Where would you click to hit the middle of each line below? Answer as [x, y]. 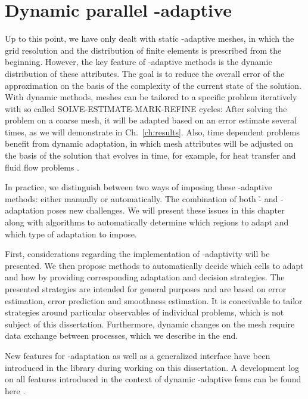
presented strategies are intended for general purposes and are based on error [146, 289]
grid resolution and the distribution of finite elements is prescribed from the [143, 50]
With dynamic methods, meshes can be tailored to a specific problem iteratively [151, 97]
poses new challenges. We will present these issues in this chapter [166, 210]
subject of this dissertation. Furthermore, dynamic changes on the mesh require [150, 324]
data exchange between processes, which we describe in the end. [122, 335]
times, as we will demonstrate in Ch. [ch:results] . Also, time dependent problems [152, 132]
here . [15, 390]
